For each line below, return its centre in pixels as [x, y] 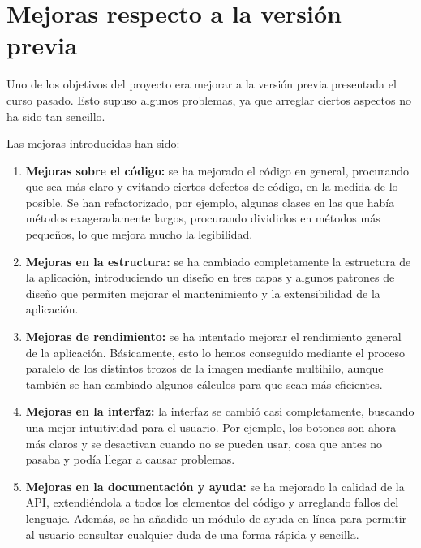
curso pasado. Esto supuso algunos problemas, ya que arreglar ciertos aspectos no [209, 99]
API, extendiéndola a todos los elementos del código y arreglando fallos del [212, 502]
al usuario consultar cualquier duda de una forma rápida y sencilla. [192, 534]
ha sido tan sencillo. [56, 116]
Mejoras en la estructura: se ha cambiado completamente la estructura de [218, 261]
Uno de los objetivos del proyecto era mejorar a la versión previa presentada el [202, 84]
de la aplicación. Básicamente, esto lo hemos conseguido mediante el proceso [215, 352]
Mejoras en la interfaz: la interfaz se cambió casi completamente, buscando [220, 411]
